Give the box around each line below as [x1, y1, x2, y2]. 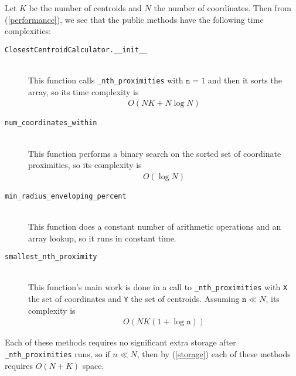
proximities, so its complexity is [28, 159, 142, 171]
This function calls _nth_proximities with [28, 74, 183, 86]
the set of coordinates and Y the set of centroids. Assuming [28, 293, 240, 305]
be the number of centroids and [29, 2, 142, 14]
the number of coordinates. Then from [154, 2, 291, 14]
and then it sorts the [207, 74, 282, 86]
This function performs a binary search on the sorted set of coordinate [28, 147, 281, 159]
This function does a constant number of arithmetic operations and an [28, 220, 281, 233]
